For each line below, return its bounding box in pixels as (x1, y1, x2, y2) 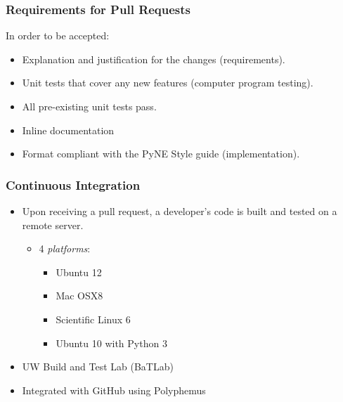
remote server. (22, 217, 84, 232)
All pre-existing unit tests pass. (22, 99, 157, 113)
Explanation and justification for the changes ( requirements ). (22, 51, 285, 66)
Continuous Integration (6, 176, 141, 193)
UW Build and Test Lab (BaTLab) (22, 359, 174, 374)
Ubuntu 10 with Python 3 (56, 335, 167, 350)
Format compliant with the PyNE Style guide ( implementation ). (22, 146, 300, 161)
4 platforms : (39, 241, 91, 256)
